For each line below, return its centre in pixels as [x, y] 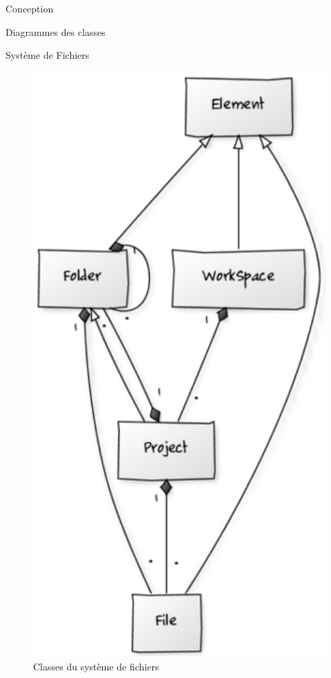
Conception [30, 8]
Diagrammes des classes [56, 31]
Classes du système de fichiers [96, 666]
